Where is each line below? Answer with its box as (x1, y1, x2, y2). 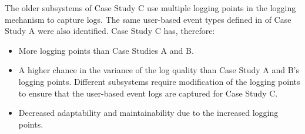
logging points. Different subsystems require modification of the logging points (18, 75, 300, 87)
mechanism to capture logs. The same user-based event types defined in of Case (5, 13, 291, 25)
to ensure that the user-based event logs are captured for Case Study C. (18, 87, 278, 99)
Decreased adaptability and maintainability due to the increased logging (18, 106, 279, 119)
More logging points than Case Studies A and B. (18, 44, 194, 56)
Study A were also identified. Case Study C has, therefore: (5, 25, 215, 37)
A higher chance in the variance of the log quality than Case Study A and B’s (18, 64, 299, 76)
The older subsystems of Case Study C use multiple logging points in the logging (5, 2, 296, 13)
